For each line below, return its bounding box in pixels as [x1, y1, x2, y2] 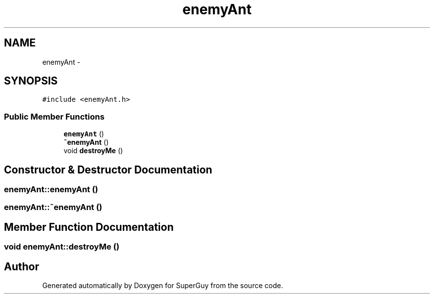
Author [4, 260, 39, 273]
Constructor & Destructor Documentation [4, 163, 213, 176]
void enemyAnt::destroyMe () [4, 242, 119, 252]
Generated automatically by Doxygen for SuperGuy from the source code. [42, 281, 283, 290]
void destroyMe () [63, 146, 123, 155]
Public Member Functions [4, 111, 105, 122]
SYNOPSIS [4, 75, 58, 87]
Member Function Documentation [4, 220, 174, 233]
